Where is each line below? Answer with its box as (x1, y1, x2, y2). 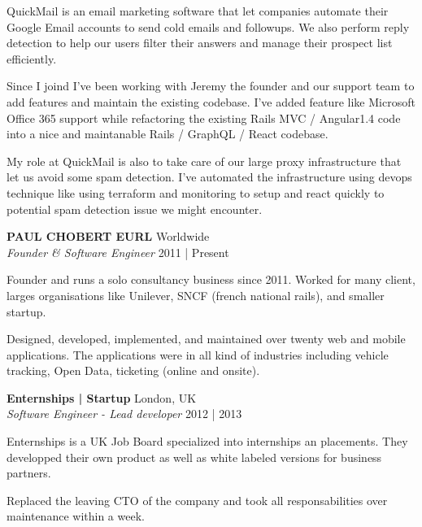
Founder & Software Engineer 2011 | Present (7, 243, 229, 260)
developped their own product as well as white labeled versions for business (7, 448, 382, 465)
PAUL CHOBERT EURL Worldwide (7, 228, 210, 245)
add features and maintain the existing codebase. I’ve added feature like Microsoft (7, 93, 415, 110)
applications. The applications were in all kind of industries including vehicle (7, 346, 389, 363)
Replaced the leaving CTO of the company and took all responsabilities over (7, 491, 388, 508)
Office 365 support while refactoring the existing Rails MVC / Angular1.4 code (7, 109, 401, 126)
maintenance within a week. (7, 507, 145, 525)
